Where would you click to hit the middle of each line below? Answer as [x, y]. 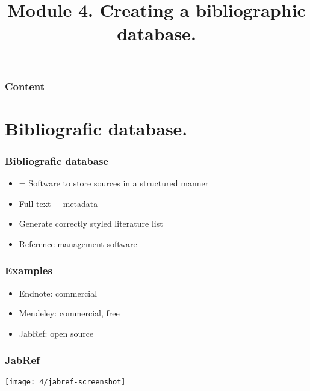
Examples [29, 270]
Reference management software [78, 243]
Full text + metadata [58, 203]
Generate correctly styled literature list [91, 223]
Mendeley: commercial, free [69, 313]
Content [25, 86]
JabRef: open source [56, 333]
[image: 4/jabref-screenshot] [65, 382]
